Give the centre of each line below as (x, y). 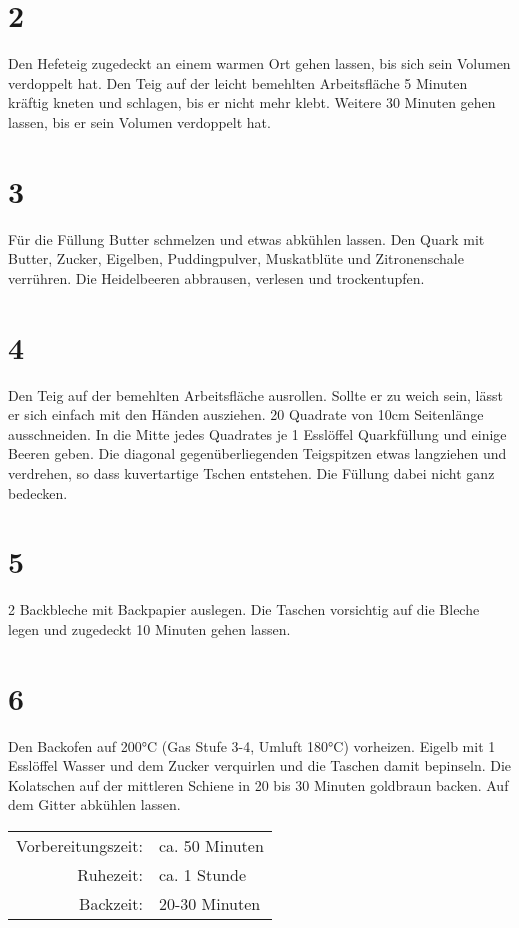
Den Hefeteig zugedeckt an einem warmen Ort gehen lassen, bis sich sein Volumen (259, 63)
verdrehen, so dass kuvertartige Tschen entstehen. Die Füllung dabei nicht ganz (251, 472)
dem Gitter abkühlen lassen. (94, 804)
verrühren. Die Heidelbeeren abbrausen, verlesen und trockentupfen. (216, 277)
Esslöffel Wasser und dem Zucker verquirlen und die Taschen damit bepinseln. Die (260, 765)
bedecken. (38, 492)
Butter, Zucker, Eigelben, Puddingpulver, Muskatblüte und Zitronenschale (236, 258)
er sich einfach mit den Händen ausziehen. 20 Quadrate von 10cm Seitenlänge (246, 414)
